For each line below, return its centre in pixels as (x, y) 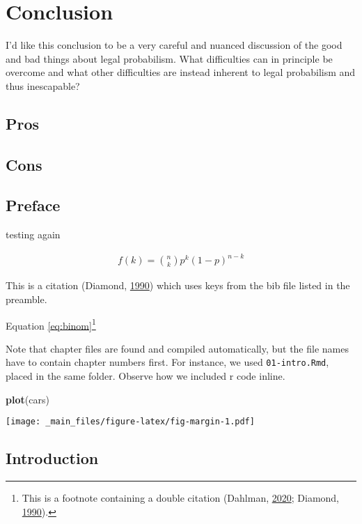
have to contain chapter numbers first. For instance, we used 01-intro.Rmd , (167, 362)
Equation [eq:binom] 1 (51, 324)
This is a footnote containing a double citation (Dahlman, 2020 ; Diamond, (180, 498)
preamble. (26, 299)
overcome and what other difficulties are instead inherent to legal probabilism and (181, 72)
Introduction (52, 458)
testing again (33, 234)
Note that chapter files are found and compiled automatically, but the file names (177, 348)
